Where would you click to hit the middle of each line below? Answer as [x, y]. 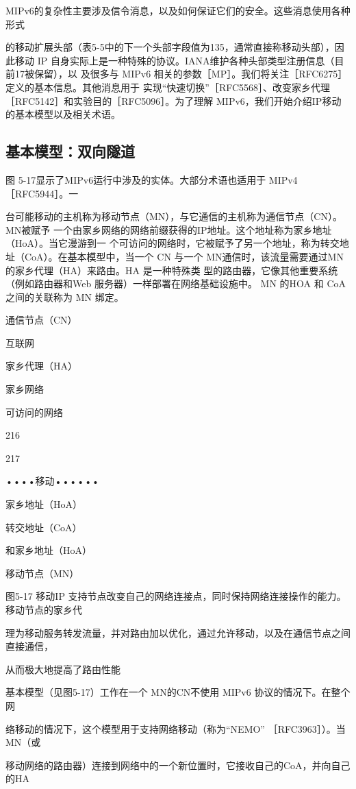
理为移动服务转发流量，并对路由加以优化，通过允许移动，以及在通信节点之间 [178, 632]
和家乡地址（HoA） [49, 550]
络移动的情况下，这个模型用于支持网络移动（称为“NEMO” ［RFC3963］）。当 [176, 728]
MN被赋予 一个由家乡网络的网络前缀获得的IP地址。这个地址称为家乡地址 [169, 229]
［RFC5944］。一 [42, 193]
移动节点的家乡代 [44, 610]
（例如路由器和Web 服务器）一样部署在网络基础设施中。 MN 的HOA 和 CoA [176, 283]
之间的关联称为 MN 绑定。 [65, 296]
